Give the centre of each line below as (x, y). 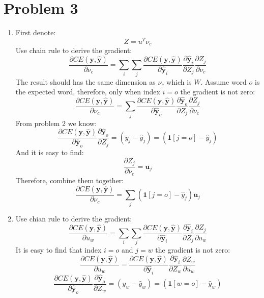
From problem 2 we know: (56, 123)
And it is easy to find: (50, 152)
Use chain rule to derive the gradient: (74, 50)
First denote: (36, 32)
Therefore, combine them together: (70, 180)
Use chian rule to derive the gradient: (74, 218)
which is (179, 81)
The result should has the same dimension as (85, 81)
